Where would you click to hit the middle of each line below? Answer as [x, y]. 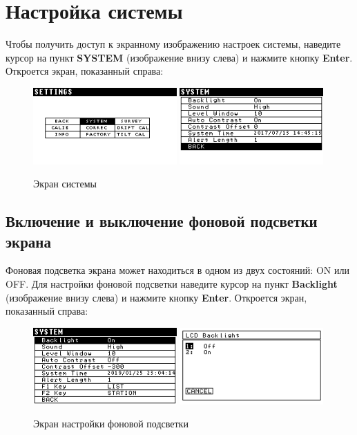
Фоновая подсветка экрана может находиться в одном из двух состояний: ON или [177, 270]
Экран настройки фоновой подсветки [111, 424]
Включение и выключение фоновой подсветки [162, 221]
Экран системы [65, 184]
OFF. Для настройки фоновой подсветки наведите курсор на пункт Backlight [172, 284]
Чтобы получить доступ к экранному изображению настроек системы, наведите [173, 44]
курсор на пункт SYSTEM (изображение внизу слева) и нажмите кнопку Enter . [179, 57]
